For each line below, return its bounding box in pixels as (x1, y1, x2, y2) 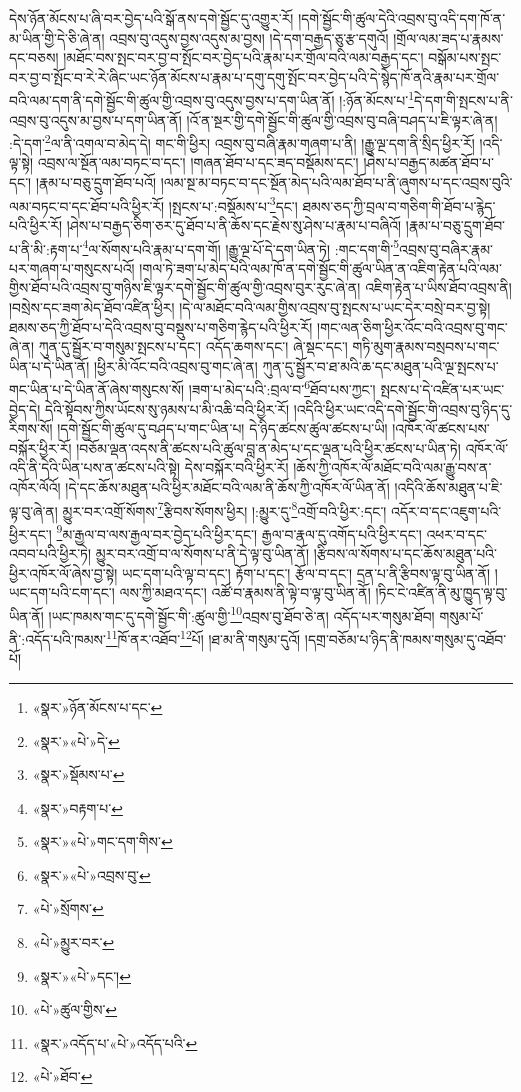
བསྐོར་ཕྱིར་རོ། (9, 437, 72, 458)
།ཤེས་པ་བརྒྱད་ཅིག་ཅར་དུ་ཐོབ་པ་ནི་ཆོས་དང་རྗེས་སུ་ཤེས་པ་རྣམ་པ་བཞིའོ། (66, 214, 402, 235)
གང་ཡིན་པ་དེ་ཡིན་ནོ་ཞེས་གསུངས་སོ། (9, 378, 185, 399)
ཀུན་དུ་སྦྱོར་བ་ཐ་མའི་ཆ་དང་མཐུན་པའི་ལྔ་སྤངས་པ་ (262, 355, 499, 376)
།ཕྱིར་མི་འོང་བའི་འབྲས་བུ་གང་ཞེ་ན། (93, 355, 258, 376)
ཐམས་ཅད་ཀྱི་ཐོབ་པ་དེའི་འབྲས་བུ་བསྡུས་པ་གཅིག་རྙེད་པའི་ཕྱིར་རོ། (9, 316, 313, 337)
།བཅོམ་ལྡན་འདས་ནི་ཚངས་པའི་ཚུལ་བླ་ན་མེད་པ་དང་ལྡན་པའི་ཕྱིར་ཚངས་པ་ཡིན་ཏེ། (76, 437, 461, 458)
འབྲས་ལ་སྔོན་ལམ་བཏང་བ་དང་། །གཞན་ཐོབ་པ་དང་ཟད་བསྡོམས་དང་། (37, 152, 359, 173)
